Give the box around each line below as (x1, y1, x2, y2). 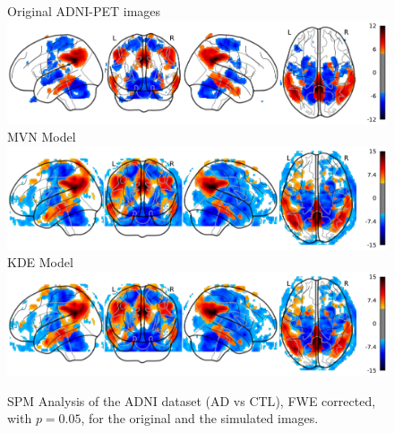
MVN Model (7, 127, 76, 146)
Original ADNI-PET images (7, 2, 161, 20)
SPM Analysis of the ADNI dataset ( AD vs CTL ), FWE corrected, (7, 391, 376, 410)
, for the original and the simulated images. (81, 409, 319, 428)
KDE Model (7, 253, 73, 272)
